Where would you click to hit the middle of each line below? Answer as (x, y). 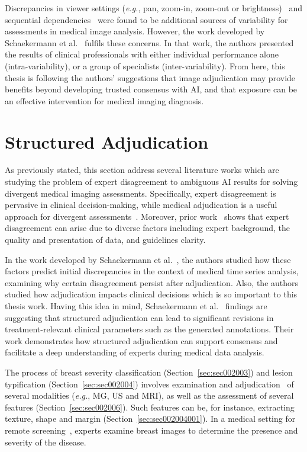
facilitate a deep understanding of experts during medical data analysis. (135, 352)
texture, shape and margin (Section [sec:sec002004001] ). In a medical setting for (150, 419)
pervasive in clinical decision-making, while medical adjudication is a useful (141, 205)
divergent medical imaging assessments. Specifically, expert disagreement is (140, 193)
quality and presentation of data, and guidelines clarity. (105, 240)
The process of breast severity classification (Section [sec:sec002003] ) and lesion (149, 372)
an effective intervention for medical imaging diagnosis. (104, 100)
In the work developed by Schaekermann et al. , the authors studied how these (148, 259)
